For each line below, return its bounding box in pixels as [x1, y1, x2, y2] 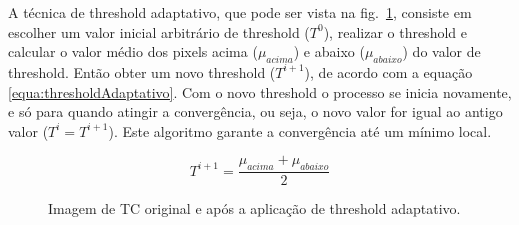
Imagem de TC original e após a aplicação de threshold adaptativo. [48, 198, 461, 219]
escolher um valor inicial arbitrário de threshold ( [8, 21, 310, 42]
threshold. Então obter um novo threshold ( [8, 61, 276, 82]
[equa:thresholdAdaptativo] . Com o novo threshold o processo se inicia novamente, [8, 81, 512, 102]
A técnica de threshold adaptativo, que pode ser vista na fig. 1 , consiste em [8, 2, 472, 22]
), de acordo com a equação [304, 61, 473, 82]
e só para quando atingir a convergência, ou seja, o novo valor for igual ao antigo [8, 101, 503, 122]
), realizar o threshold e [323, 21, 467, 42]
